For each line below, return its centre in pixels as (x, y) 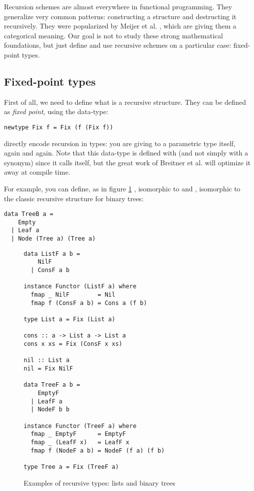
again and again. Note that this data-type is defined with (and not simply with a (126, 153)
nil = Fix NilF (48, 368)
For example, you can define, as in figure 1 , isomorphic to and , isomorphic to (122, 188)
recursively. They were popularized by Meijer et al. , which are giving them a (120, 26)
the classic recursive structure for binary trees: (74, 198)
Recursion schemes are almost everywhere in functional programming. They (118, 6)
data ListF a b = (52, 254)
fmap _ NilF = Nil (73, 295)
